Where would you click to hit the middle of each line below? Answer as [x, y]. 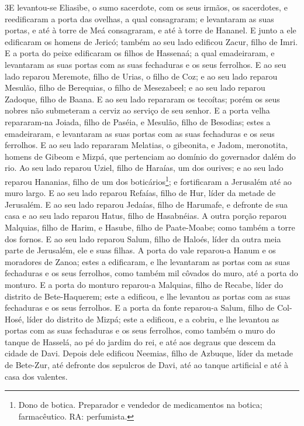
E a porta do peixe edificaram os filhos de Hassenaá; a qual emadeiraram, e [140, 53]
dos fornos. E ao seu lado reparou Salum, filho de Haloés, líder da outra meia [143, 238]
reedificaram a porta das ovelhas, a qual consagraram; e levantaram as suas [139, 18]
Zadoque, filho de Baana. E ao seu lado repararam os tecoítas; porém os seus [142, 99]
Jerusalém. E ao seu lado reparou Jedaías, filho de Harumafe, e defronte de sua [146, 204]
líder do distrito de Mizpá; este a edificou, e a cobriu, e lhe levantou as [153, 319]
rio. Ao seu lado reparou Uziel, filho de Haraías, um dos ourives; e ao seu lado [144, 168]
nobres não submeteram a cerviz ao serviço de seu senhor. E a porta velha [137, 110]
